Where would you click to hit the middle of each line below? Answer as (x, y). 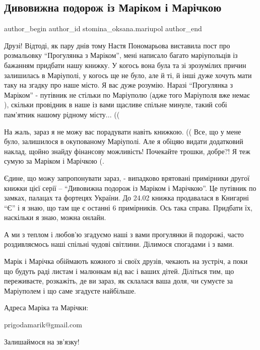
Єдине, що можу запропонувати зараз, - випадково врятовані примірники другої (127, 178)
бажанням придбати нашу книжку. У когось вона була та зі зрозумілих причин (125, 65)
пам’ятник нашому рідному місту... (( (62, 114)
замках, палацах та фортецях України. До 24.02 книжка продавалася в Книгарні (126, 198)
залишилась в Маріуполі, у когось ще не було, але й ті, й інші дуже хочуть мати (128, 75)
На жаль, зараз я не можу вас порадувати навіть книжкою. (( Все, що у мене (123, 131)
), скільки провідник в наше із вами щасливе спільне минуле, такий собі (116, 104)
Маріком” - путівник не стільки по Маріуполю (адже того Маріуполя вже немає (127, 94)
